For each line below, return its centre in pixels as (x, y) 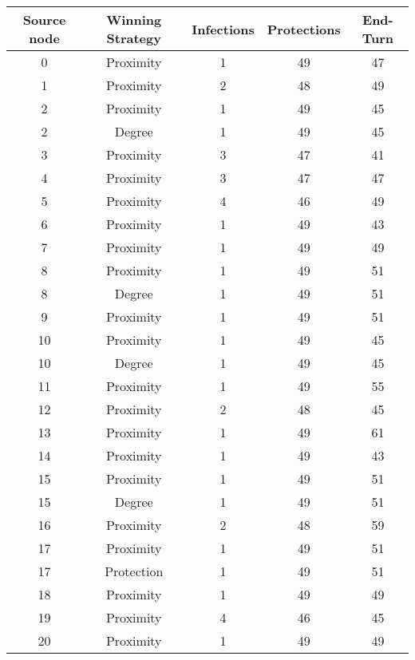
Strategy (134, 38)
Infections (223, 29)
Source (44, 20)
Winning (134, 20)
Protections (304, 29)
